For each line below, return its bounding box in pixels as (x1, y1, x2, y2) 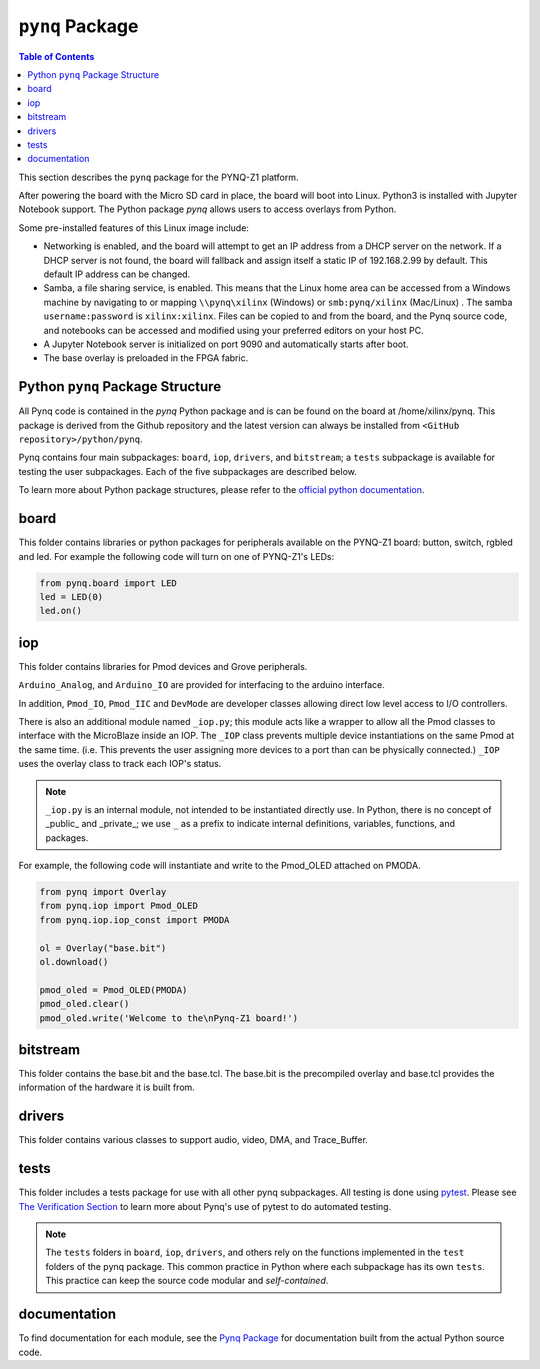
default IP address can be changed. (43, 268, 191, 280)
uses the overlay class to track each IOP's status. (18, 758, 222, 770)
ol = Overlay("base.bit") (39, 942, 167, 954)
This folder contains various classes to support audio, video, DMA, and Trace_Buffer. (18, 1134, 369, 1146)
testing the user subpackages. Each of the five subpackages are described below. (18, 465, 357, 477)
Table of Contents (18, 50, 95, 62)
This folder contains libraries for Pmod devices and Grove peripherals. (18, 660, 308, 672)
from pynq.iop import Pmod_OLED (39, 900, 199, 912)
